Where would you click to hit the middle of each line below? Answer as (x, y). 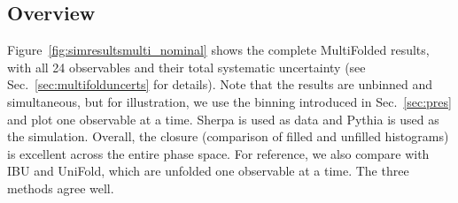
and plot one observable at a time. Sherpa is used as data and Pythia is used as (223, 119)
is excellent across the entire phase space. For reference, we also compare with (218, 153)
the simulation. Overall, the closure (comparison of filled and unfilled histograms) (228, 136)
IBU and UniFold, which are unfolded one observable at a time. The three (208, 171)
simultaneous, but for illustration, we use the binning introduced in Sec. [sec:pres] (229, 101)
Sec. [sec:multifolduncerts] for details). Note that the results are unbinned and (220, 84)
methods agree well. (61, 188)
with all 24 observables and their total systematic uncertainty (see (186, 67)
